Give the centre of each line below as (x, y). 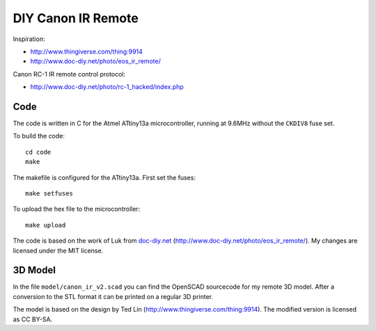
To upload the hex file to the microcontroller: (77, 209)
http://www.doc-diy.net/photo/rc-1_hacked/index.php (107, 87)
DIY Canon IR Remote (76, 18)
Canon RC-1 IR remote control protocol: (69, 74)
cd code (38, 152)
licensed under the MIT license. (58, 250)
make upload (46, 225)
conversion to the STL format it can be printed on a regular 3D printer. (113, 296)
